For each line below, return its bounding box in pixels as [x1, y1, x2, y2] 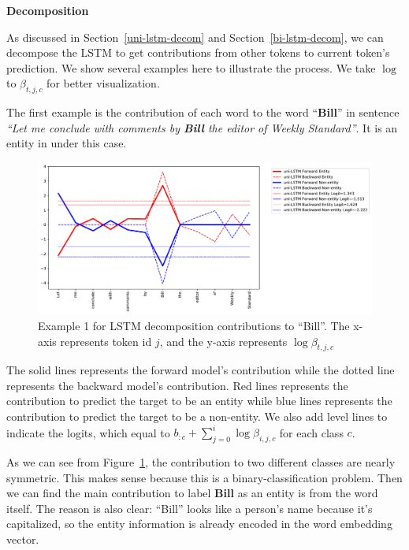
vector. [6, 530, 39, 547]
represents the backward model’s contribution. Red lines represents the [6, 377, 348, 393]
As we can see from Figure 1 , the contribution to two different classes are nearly [6, 453, 396, 470]
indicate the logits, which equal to [6, 424, 170, 440]
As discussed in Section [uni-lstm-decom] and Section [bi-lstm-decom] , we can [6, 28, 384, 45]
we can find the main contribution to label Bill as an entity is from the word [6, 485, 378, 501]
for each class [279, 424, 344, 440]
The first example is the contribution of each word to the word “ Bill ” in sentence [6, 104, 400, 121]
